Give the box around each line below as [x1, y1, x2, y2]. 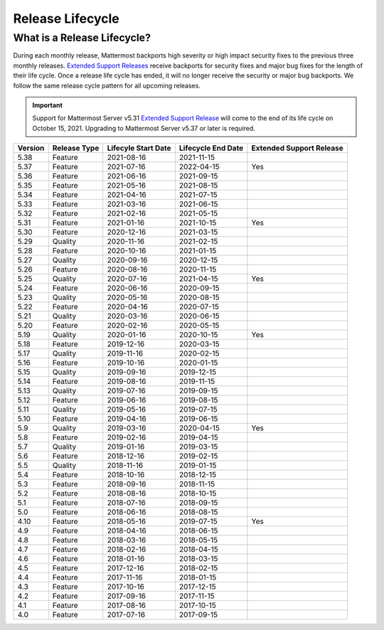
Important [32, 100, 63, 110]
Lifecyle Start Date [107, 143, 171, 153]
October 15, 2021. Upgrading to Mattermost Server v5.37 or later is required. [32, 124, 255, 132]
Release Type [52, 143, 100, 153]
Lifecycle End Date [178, 143, 244, 153]
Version [17, 143, 45, 153]
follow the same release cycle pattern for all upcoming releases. [13, 81, 201, 90]
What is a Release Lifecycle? [13, 31, 151, 44]
